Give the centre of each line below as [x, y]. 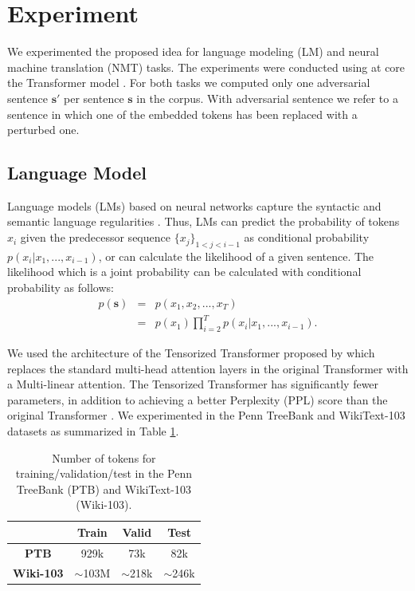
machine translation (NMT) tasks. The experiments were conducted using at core [206, 67]
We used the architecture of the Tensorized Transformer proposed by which [191, 353]
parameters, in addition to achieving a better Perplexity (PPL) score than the [198, 399]
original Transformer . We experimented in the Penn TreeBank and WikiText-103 [206, 415]
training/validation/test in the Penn [104, 473]
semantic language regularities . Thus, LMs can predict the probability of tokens [204, 221]
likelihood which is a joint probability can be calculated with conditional [184, 272]
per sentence [94, 98]
